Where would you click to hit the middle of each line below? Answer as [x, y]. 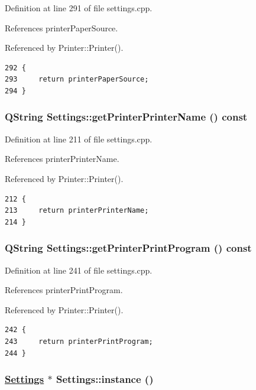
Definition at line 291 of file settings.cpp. [79, 8]
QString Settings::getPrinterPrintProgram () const [128, 248]
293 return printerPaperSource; [77, 79]
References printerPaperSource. [61, 27]
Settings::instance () [105, 379]
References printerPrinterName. [62, 159]
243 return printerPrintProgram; [79, 341]
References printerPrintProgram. [64, 290]
